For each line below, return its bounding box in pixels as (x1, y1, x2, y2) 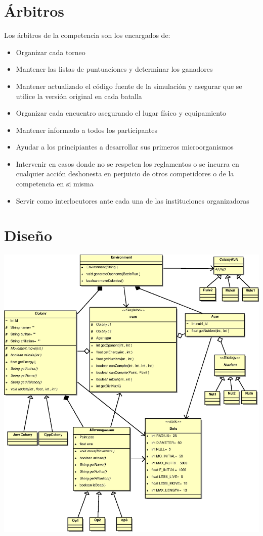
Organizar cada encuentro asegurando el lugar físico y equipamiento (16, 108, 227, 118)
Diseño (4, 225, 53, 246)
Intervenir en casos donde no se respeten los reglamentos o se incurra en (16, 158, 239, 169)
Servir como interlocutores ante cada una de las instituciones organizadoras (16, 195, 249, 206)
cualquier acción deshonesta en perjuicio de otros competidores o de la (16, 168, 234, 179)
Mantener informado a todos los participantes (16, 124, 157, 135)
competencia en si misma (16, 178, 94, 189)
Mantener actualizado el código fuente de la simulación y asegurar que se (16, 80, 242, 91)
